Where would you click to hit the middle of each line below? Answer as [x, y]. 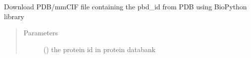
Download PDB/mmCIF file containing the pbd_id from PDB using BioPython [125, 6]
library [14, 16]
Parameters [41, 33]
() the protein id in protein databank [99, 49]
